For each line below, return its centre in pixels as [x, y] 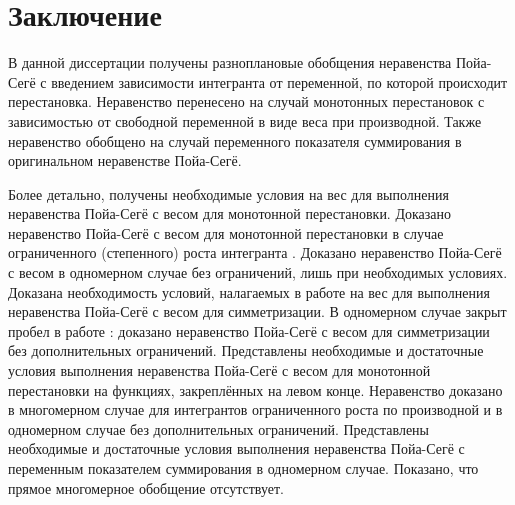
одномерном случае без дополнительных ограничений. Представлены [219, 428]
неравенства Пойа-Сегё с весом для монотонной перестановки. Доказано [230, 213]
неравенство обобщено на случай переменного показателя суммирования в [235, 140]
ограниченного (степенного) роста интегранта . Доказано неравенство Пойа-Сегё [255, 252]
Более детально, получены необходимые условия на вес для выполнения [228, 193]
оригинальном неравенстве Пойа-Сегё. [125, 160]
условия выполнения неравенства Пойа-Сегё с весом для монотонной [219, 370]
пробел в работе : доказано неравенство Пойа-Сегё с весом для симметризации [249, 330]
